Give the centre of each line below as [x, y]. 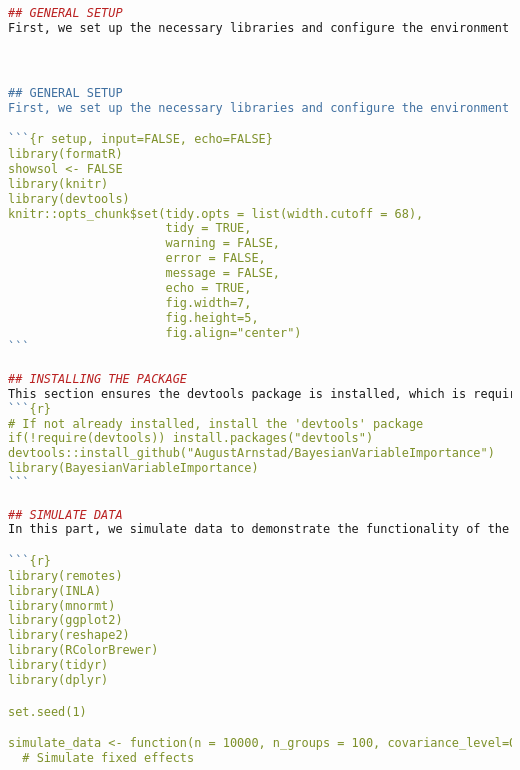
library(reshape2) [69, 635]
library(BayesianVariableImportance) [133, 468]
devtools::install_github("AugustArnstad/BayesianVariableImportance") [251, 453]
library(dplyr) [58, 679]
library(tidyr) [58, 665]
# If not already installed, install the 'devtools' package [216, 423]
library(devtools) [69, 198]
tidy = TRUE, [208, 228]
